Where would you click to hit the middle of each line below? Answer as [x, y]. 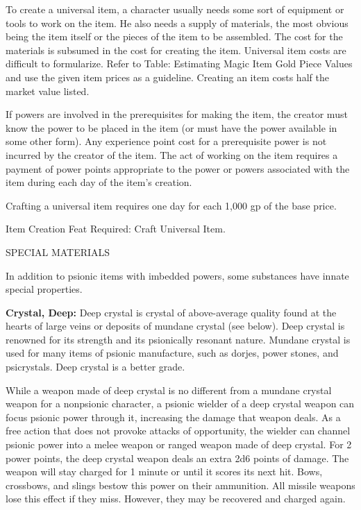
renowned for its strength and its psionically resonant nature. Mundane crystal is [178, 339]
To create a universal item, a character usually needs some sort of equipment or [175, 9]
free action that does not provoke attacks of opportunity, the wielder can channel [178, 431]
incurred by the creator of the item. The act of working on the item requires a [172, 154]
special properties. [44, 289]
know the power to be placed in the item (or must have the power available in [171, 127]
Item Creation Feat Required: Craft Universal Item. [116, 229]
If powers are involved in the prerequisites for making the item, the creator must [177, 114]
